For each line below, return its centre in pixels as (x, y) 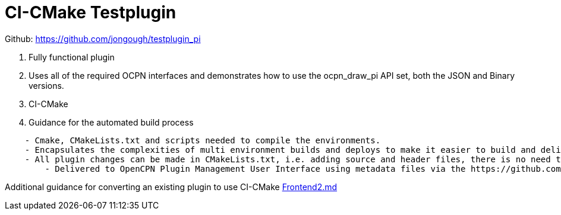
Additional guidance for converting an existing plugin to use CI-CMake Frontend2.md (171, 187)
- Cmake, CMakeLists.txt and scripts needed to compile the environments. (203, 140)
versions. (46, 85)
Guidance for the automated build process (111, 122)
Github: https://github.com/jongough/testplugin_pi (103, 38)
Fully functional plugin (72, 57)
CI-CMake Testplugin (91, 12)
